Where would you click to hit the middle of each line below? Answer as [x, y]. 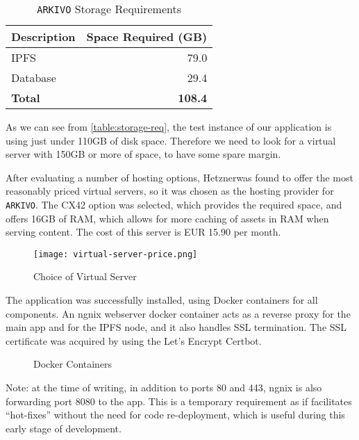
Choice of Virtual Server [85, 276]
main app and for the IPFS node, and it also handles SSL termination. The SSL [176, 327]
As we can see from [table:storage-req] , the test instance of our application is [169, 127]
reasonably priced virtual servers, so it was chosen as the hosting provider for [170, 191]
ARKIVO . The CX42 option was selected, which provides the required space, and [174, 204]
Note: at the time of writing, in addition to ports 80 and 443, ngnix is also [164, 388]
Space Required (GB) [147, 36]
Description [43, 36]
